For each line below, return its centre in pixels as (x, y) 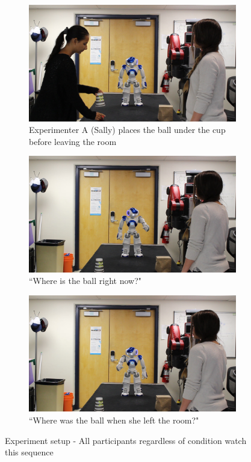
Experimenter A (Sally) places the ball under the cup (127, 130)
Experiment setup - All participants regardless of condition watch (126, 440)
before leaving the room (73, 141)
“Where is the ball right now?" (85, 281)
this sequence (29, 452)
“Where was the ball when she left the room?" (114, 420)
